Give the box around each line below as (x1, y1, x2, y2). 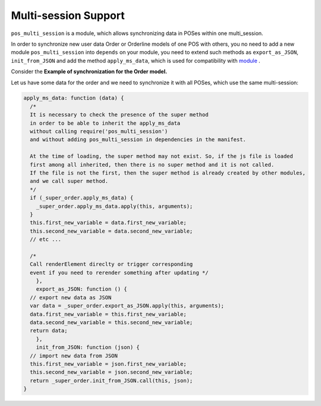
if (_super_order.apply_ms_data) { (30, 195, 134, 201)
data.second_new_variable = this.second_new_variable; (30, 319, 193, 326)
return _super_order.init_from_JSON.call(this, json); (30, 377, 193, 384)
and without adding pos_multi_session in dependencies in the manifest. (30, 137, 247, 143)
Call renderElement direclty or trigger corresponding (30, 261, 193, 268)
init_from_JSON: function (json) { (36, 344, 140, 351)
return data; (30, 327, 68, 334)
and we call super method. (30, 178, 109, 185)
